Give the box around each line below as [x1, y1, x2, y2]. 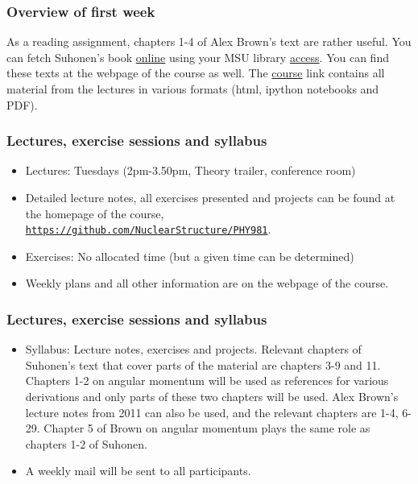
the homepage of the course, [25, 205, 164, 221]
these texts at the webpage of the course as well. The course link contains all [6, 64, 385, 81]
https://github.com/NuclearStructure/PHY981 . [25, 221, 271, 238]
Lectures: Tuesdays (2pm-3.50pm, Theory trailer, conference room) [25, 162, 356, 179]
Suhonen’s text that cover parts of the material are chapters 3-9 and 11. [25, 356, 381, 373]
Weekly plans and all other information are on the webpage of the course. [25, 275, 389, 292]
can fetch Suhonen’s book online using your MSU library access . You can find [6, 48, 389, 65]
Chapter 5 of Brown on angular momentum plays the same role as [43, 420, 370, 436]
